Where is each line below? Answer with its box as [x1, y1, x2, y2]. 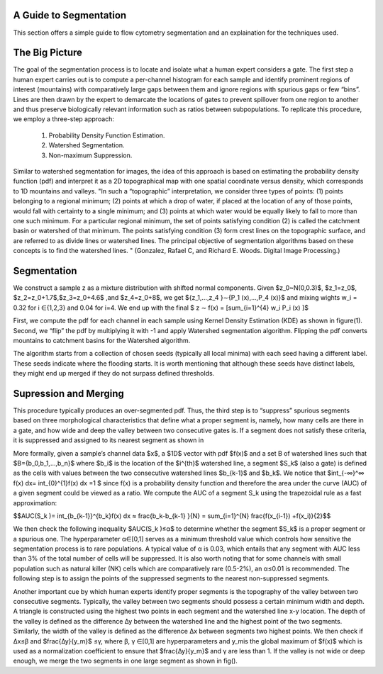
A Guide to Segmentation [13, 9, 127, 21]
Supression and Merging [13, 387, 124, 400]
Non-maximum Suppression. [48, 151, 133, 159]
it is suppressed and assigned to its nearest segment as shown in [13, 436, 204, 444]
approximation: [13, 498, 57, 507]
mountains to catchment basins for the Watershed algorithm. [13, 336, 191, 344]
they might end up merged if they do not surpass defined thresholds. [13, 369, 215, 378]
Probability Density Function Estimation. [48, 131, 165, 140]
